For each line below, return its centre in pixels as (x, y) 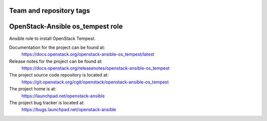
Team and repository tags (49, 11)
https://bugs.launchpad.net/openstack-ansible (69, 110)
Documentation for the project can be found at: (57, 47)
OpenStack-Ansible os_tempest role (66, 26)
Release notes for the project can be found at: (56, 61)
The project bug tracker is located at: (47, 103)
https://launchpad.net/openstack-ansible (63, 96)
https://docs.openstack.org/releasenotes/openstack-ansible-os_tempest (96, 68)
